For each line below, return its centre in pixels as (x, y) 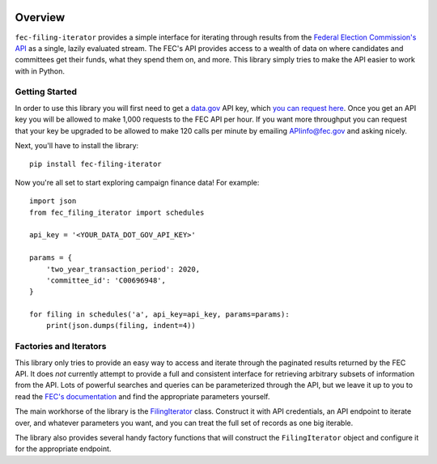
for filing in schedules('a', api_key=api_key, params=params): (160, 315)
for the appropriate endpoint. (63, 449)
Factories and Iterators (61, 347)
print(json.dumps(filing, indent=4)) (121, 326)
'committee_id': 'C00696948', (106, 280)
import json (53, 201)
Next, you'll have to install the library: (77, 145)
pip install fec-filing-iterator (95, 164)
